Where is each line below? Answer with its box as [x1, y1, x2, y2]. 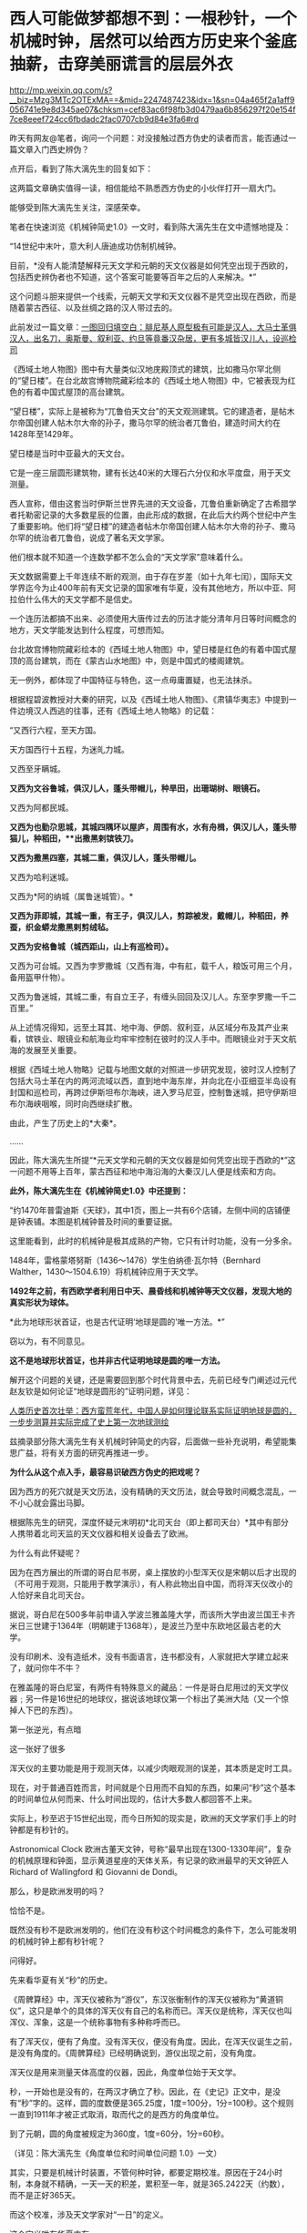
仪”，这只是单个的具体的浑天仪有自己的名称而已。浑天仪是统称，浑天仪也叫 [9, 2005, 293, 2016]
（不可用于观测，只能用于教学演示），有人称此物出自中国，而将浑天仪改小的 [9, 1578, 293, 1589]
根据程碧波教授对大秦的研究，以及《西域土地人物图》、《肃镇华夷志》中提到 [9, 693, 289, 704]
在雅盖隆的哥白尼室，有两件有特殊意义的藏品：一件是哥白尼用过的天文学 [9, 1682, 281, 1693]
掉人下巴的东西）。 [9, 1705, 77, 1716]
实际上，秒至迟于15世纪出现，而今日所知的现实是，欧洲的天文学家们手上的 [9, 1812, 289, 1823]
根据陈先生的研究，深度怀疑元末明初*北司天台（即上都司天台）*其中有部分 [9, 1516, 290, 1527]
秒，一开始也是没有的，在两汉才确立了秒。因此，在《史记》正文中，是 [9, 2085, 273, 2096]
